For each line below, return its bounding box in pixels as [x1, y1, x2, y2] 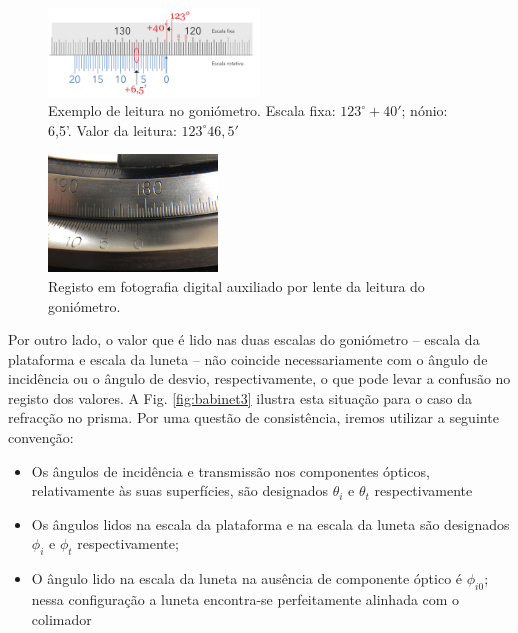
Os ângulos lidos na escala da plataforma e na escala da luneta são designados [31, 513, 510, 534]
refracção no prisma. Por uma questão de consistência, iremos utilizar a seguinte [8, 407, 499, 428]
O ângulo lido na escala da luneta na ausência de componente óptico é [31, 568, 463, 589]
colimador [31, 608, 92, 629]
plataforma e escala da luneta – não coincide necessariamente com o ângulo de [8, 348, 488, 369]
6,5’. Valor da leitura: [48, 119, 177, 140]
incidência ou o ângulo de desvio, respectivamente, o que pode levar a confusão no [8, 368, 511, 389]
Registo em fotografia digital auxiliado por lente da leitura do [48, 275, 425, 296]
